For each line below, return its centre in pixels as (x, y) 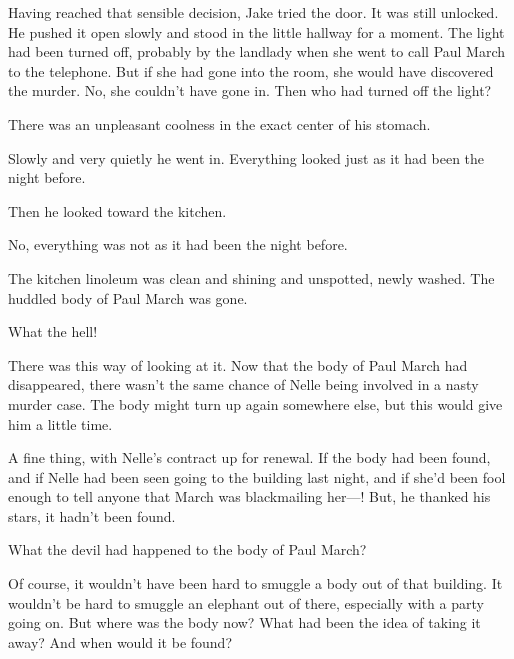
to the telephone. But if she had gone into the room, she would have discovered (251, 70)
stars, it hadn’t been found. (92, 515)
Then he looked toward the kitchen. (117, 210)
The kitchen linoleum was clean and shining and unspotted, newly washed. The (251, 277)
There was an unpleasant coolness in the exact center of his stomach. (219, 123)
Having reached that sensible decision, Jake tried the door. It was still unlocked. (253, 12)
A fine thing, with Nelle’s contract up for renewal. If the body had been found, (249, 457)
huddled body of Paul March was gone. (128, 297)
